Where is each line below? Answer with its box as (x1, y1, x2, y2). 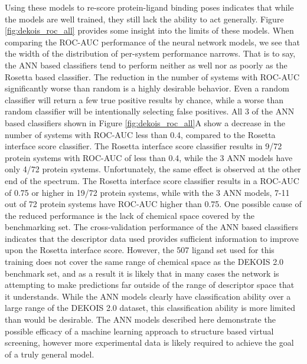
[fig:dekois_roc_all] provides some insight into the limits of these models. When (5, 24, 294, 37)
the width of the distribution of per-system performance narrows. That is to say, (5, 47, 296, 60)
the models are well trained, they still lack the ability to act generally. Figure (5, 12, 284, 25)
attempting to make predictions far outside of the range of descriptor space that (5, 278, 295, 291)
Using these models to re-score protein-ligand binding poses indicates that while (5, 1, 294, 13)
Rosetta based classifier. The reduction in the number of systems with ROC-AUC (5, 70, 300, 83)
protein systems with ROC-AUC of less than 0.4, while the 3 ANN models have (5, 151, 293, 163)
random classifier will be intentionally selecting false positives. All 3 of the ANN (5, 105, 295, 117)
